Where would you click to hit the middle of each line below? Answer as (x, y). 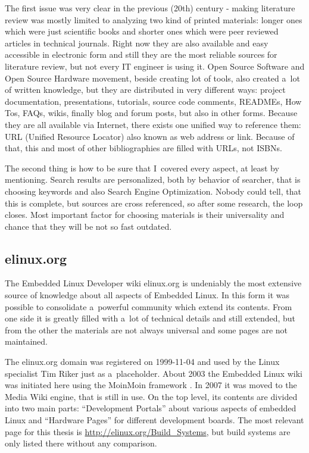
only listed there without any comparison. (81, 443)
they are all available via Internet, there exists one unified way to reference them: (153, 124)
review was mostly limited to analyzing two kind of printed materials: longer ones (154, 19)
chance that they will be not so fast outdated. (88, 226)
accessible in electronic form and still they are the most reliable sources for (141, 54)
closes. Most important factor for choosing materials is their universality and (145, 215)
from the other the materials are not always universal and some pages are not (146, 329)
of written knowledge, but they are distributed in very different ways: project (145, 90)
